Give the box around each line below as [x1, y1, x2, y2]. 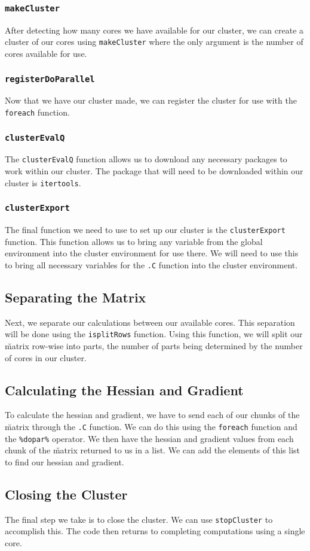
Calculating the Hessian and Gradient [5, 380, 244, 399]
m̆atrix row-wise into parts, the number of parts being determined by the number [5, 340, 303, 352]
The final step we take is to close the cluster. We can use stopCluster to [5, 513, 273, 525]
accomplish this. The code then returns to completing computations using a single [5, 525, 305, 537]
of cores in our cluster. [5, 351, 87, 364]
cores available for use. [5, 47, 87, 60]
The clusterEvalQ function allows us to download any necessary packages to [5, 153, 287, 165]
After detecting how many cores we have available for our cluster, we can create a [5, 23, 304, 36]
